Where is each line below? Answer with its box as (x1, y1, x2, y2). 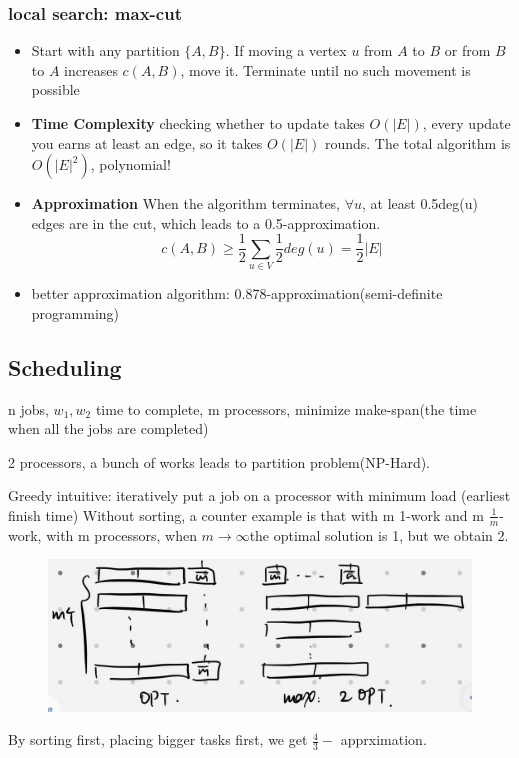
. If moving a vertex (225, 40, 347, 61)
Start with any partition (31, 40, 180, 61)
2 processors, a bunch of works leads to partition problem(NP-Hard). (8, 451, 431, 472)
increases (64, 59, 118, 80)
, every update (422, 113, 511, 133)
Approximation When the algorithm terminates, (31, 193, 341, 214)
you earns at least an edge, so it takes (31, 132, 263, 153)
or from (444, 40, 491, 61)
